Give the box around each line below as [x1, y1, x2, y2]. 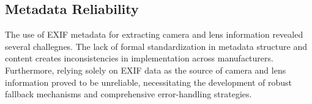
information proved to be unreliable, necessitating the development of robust [5, 75, 292, 88]
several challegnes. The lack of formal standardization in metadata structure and [5, 40, 308, 52]
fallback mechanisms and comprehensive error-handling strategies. [5, 88, 252, 100]
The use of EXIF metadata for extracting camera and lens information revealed [5, 28, 303, 41]
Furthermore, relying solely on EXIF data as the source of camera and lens [5, 63, 286, 76]
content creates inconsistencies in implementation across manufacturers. [5, 52, 273, 64]
